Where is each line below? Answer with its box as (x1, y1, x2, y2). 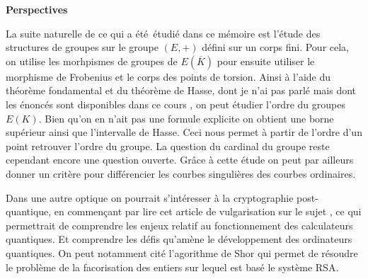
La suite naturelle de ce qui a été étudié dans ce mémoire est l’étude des (6, 25, 321, 40)
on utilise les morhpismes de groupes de (6, 53, 178, 68)
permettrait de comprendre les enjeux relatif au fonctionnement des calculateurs (6, 217, 353, 232)
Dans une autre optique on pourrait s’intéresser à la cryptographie (6, 190, 294, 205)
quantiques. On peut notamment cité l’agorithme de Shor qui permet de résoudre (6, 245, 358, 260)
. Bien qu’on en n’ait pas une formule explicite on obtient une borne (38, 110, 334, 125)
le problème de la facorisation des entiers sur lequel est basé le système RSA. (6, 259, 339, 274)
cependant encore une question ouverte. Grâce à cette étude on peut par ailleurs (6, 152, 354, 167)
